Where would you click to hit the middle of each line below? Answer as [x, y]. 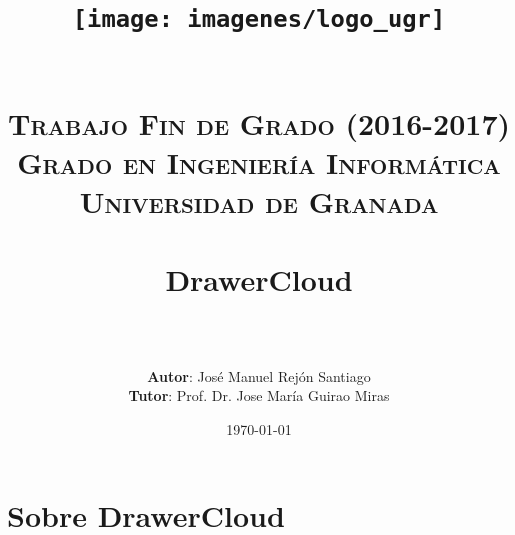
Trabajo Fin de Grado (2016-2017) [259, 122]
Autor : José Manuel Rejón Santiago [259, 375]
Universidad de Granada [259, 201]
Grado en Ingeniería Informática [259, 161]
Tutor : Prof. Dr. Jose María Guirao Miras [259, 395]
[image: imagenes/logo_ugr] [259, 19]
